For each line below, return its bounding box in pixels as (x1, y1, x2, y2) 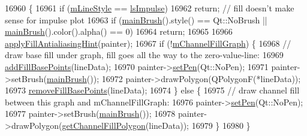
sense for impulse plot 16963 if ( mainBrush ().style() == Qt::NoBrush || (5, 13, 267, 26)
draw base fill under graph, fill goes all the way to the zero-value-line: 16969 (5, 49, 284, 61)
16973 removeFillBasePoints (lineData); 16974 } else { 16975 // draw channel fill (5, 84, 300, 96)
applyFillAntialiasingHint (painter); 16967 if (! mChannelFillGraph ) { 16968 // (5, 37, 291, 49)
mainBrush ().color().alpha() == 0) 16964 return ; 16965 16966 (5, 25, 233, 38)
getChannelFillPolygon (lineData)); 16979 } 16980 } (62, 119, 251, 131)
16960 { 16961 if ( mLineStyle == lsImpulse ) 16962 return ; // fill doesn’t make (5, 2, 294, 14)
